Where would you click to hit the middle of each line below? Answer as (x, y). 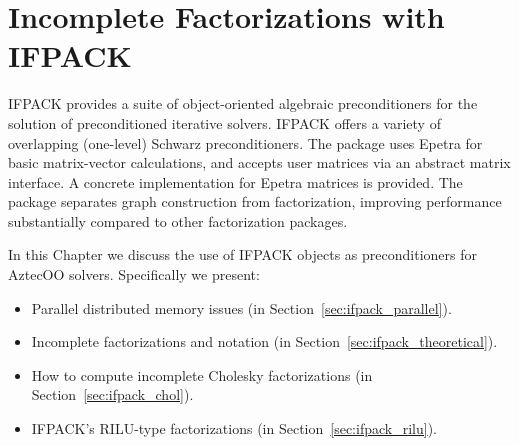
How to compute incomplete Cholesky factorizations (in (202, 374)
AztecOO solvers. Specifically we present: (134, 274)
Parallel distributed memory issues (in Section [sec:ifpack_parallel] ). (241, 307)
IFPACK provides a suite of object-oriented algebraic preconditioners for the (243, 103)
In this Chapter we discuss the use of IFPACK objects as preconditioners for (242, 254)
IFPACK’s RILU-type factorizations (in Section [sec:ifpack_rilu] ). (234, 428)
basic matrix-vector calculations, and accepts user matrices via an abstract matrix (259, 162)
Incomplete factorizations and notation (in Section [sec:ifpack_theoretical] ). (264, 341)
